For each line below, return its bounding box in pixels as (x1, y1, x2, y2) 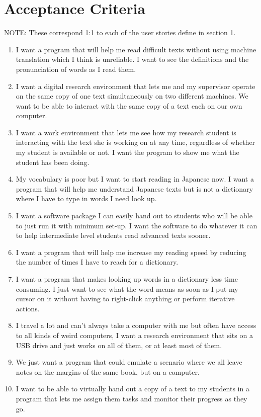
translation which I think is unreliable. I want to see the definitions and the (16, 54, 249, 64)
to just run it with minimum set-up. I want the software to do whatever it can (16, 220, 257, 230)
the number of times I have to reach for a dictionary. (16, 257, 179, 267)
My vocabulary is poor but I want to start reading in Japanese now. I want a (16, 174, 254, 184)
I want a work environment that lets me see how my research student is (16, 127, 236, 137)
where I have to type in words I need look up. (16, 193, 157, 204)
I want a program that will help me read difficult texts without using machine (16, 44, 256, 54)
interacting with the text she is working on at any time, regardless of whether (16, 137, 255, 147)
